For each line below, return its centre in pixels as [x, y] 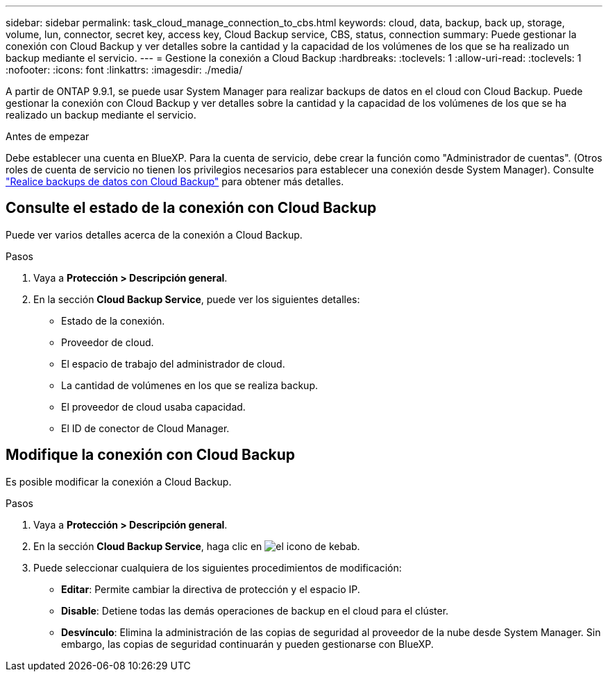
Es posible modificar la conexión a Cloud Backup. [119, 481]
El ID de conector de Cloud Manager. [145, 428]
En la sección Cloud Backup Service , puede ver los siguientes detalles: [197, 299]
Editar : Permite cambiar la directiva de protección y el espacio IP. [211, 589]
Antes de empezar [48, 136]
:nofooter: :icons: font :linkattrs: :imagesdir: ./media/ [124, 70]
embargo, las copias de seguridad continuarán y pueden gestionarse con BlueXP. [247, 644]
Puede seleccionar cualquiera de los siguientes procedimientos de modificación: [218, 567]
